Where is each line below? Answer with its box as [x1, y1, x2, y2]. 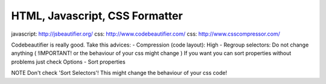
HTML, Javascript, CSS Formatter [11, 9, 184, 22]
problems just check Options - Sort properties [11, 58, 126, 65]
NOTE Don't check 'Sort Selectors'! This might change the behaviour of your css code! [11, 69, 228, 77]
